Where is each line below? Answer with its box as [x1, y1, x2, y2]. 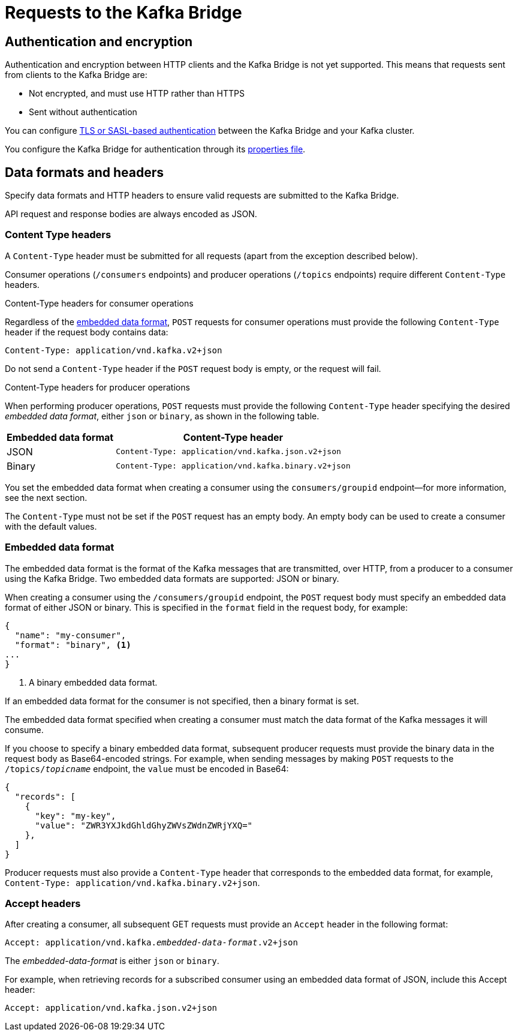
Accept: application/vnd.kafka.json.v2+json [5, 1003, 218, 1013]
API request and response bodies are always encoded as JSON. [5, 209, 257, 220]
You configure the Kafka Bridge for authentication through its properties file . [5, 144, 306, 155]
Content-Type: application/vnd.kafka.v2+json [5, 345, 222, 355]
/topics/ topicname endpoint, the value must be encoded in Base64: [5, 763, 289, 774]
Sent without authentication [29, 107, 137, 118]
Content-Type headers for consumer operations [5, 298, 194, 308]
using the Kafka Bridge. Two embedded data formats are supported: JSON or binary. [5, 573, 339, 584]
